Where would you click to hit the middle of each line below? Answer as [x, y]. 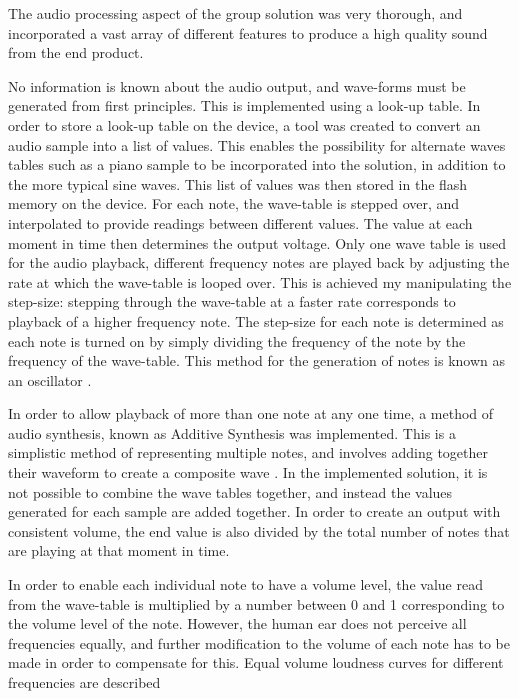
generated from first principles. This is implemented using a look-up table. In [244, 105]
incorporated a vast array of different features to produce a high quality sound [248, 32]
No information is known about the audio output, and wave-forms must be [237, 85]
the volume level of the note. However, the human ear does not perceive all [237, 623]
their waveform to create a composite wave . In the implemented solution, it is [248, 472]
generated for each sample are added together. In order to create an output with [254, 511]
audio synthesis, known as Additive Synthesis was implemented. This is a [232, 432]
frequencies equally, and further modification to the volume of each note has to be [259, 642]
